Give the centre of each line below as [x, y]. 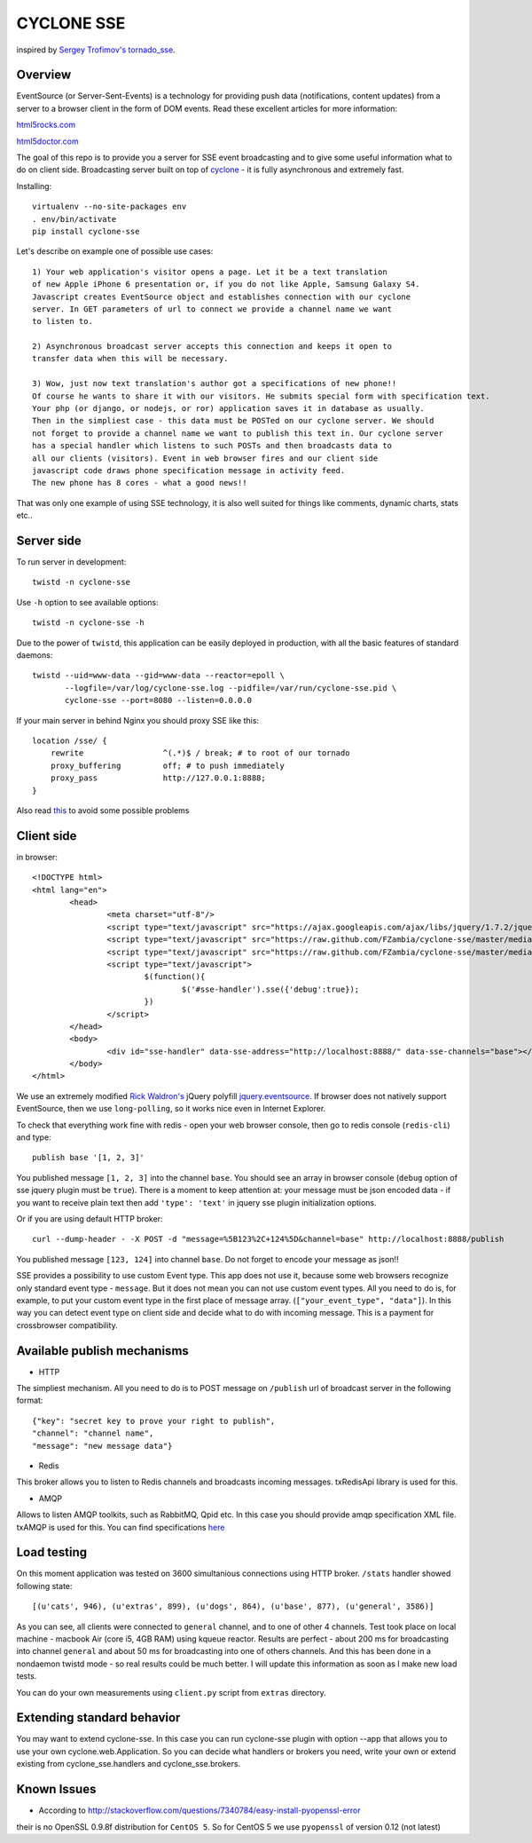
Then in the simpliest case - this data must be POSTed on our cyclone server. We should [233, 421]
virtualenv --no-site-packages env [110, 207]
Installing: [34, 186]
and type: [34, 1137]
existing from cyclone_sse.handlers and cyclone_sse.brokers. [129, 1764]
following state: [44, 1586]
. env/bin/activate [74, 219]
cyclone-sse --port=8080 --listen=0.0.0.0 [159, 700]
